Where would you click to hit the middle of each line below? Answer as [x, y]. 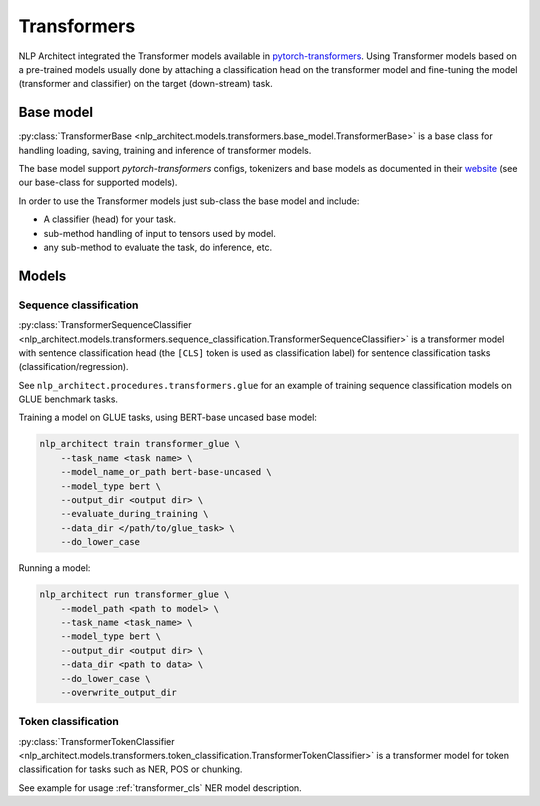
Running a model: [54, 568]
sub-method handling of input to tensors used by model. [160, 233]
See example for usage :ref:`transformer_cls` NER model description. [160, 787]
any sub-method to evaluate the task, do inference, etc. [158, 247]
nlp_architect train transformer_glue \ [139, 444]
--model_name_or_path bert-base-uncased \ [166, 472]
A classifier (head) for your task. [110, 219]
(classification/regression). [73, 367]
